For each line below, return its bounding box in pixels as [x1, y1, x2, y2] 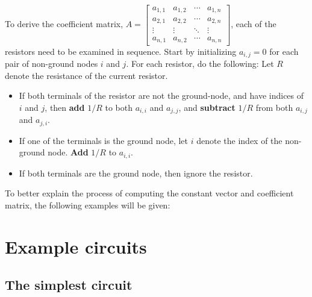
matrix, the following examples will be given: [5, 198, 170, 211]
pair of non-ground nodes [5, 57, 98, 69]
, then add [45, 101, 85, 113]
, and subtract [178, 101, 236, 113]
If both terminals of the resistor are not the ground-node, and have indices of [19, 89, 304, 102]
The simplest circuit [5, 275, 133, 294]
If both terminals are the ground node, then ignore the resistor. [19, 166, 253, 179]
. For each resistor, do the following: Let [126, 57, 274, 69]
